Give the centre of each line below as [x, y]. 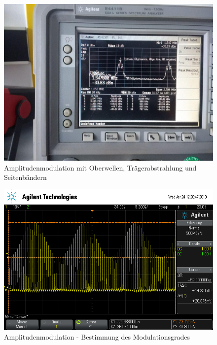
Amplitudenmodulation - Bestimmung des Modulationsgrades [97, 337]
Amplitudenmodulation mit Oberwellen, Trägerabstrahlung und [100, 167]
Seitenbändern [25, 177]
